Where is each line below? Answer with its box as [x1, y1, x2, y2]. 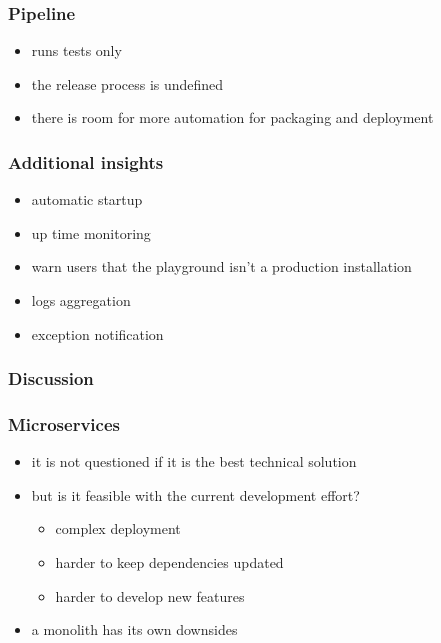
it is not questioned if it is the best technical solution [31, 451, 357, 472]
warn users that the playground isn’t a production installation [31, 256, 412, 277]
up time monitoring [31, 222, 151, 243]
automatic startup [31, 189, 143, 210]
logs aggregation [31, 290, 131, 310]
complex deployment [55, 518, 181, 539]
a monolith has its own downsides [31, 619, 238, 640]
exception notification [31, 323, 164, 344]
